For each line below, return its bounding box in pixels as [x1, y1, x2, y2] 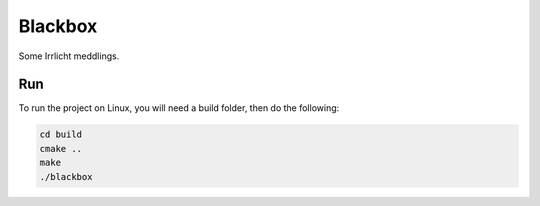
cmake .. [39, 143, 83, 154]
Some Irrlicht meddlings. [18, 50, 120, 62]
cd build [39, 129, 83, 140]
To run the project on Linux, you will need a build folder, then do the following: [18, 102, 340, 114]
